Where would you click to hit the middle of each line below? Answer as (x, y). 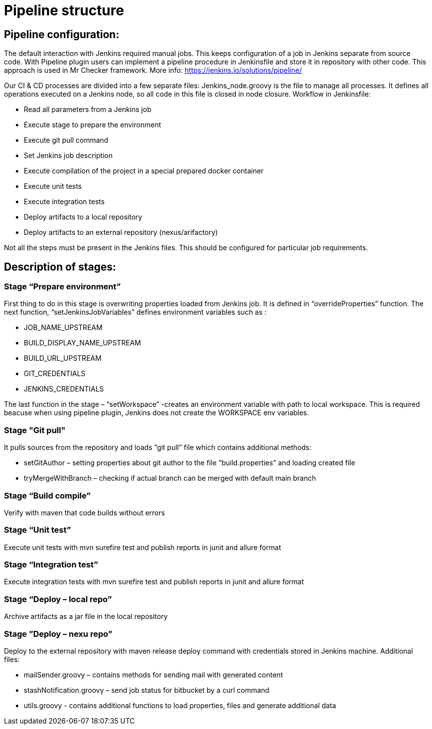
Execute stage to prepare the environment (92, 125)
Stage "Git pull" (35, 430)
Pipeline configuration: (62, 34)
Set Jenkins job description (68, 156)
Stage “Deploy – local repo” (58, 599)
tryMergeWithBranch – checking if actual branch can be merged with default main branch (170, 478)
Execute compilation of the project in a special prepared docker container (144, 171)
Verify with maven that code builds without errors (84, 512)
